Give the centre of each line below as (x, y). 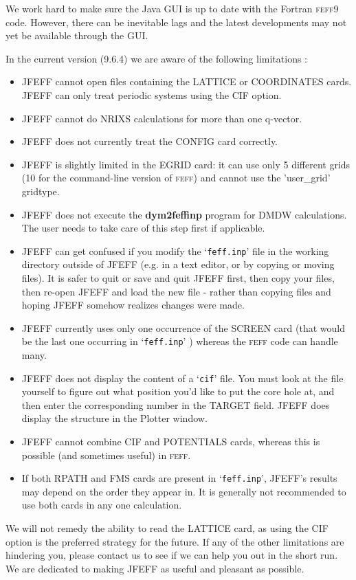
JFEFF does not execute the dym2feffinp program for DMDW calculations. (184, 214)
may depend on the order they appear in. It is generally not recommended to (184, 491)
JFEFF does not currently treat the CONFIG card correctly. (149, 141)
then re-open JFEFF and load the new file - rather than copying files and (176, 291)
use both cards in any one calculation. (102, 505)
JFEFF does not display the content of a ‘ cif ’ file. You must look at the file (182, 378)
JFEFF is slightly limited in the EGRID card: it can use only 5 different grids (186, 164)
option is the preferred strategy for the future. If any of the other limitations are (175, 541)
